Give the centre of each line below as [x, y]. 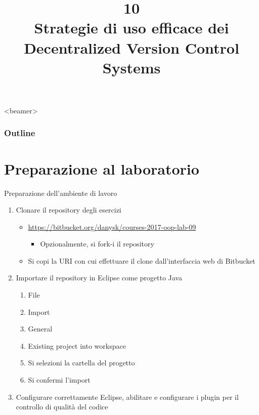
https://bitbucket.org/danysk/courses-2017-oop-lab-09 [112, 226]
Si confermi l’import [59, 380]
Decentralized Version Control [132, 47]
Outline [20, 133]
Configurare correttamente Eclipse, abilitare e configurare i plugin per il [127, 397]
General [40, 329]
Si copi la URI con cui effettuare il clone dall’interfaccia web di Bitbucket [142, 260]
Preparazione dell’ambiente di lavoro [61, 193]
